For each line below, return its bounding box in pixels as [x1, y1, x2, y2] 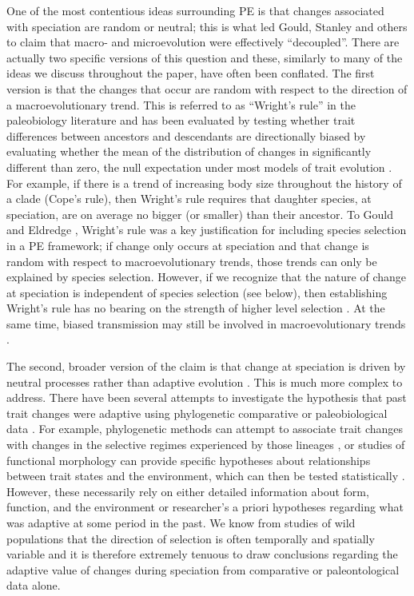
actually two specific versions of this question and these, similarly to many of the [6, 49, 403, 66]
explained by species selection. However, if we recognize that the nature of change [6, 268, 407, 285]
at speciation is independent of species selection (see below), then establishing [6, 284, 388, 300]
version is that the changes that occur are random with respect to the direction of [6, 80, 408, 97]
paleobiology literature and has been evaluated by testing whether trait [6, 112, 356, 129]
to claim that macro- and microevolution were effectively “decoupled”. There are [6, 34, 400, 50]
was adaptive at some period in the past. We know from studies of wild [6, 515, 356, 530]
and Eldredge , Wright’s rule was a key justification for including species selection [6, 221, 407, 238]
